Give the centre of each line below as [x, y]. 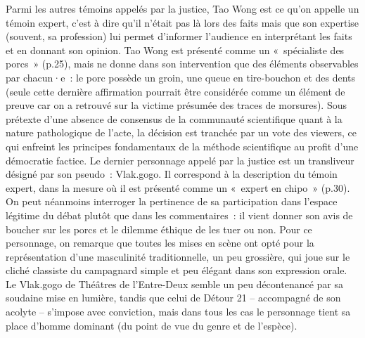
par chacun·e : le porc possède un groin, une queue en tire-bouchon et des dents [181, 77]
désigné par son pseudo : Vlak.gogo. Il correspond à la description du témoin [172, 174]
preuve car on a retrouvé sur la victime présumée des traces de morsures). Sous [176, 105]
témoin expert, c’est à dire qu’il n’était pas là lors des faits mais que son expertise [182, 22]
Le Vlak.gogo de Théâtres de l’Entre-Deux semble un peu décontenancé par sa [175, 284]
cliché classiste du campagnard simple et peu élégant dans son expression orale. [177, 270]
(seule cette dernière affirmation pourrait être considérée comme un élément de [175, 91]
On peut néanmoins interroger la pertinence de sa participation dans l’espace [172, 201]
